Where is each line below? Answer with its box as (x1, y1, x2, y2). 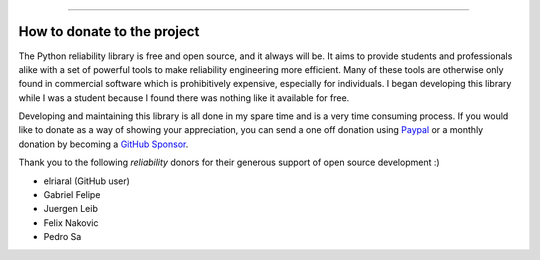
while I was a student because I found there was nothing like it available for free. (18, 91, 350, 104)
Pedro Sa (43, 231, 82, 243)
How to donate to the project (18, 23, 200, 40)
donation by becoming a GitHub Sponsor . (18, 138, 189, 150)
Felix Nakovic (43, 216, 99, 229)
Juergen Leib (43, 203, 99, 215)
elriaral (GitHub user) (43, 175, 130, 187)
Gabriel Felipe (43, 189, 101, 201)
